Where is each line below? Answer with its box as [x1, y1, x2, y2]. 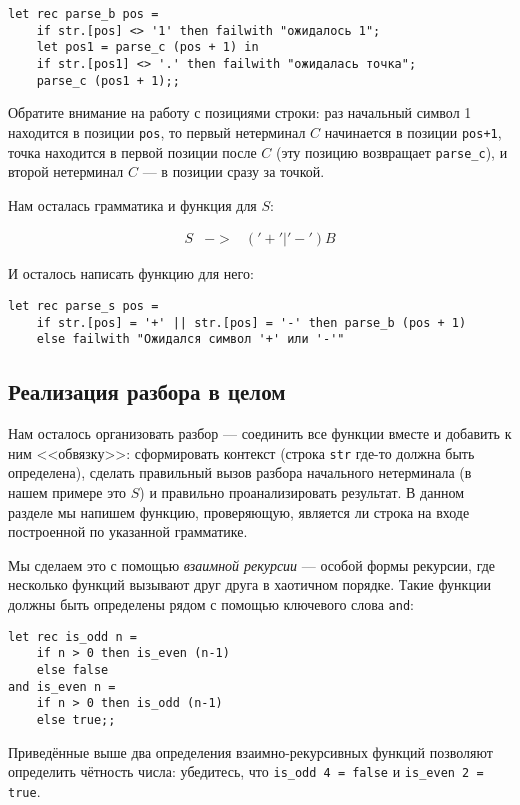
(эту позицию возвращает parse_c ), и [275, 141, 508, 162]
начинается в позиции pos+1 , [324, 121, 502, 142]
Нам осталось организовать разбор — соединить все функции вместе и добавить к [8, 423, 512, 444]
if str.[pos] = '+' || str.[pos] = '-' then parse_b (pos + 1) [36, 315, 467, 330]
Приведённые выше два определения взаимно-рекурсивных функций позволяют [8, 741, 493, 762]
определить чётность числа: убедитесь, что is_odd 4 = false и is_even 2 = [8, 761, 484, 782]
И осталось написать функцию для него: [8, 263, 254, 284]
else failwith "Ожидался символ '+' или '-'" [36, 332, 345, 347]
